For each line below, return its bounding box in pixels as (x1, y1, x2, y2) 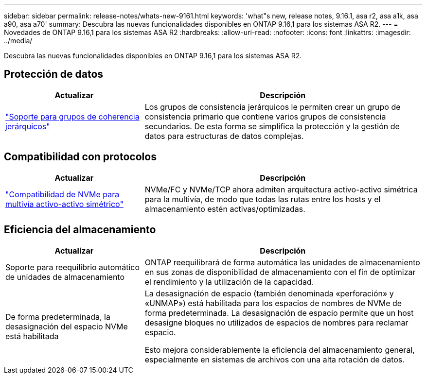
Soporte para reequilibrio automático (5, 262, 140, 272)
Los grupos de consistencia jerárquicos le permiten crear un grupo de (144, 102, 401, 112)
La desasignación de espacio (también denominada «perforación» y (144, 288, 394, 298)
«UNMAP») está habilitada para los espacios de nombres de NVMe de (144, 298, 402, 308)
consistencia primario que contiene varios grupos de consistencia (144, 111, 386, 121)
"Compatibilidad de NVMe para (5, 189, 120, 199)
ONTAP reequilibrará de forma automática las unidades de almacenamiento (144, 257, 420, 267)
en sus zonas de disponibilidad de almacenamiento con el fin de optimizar (144, 267, 416, 277)
